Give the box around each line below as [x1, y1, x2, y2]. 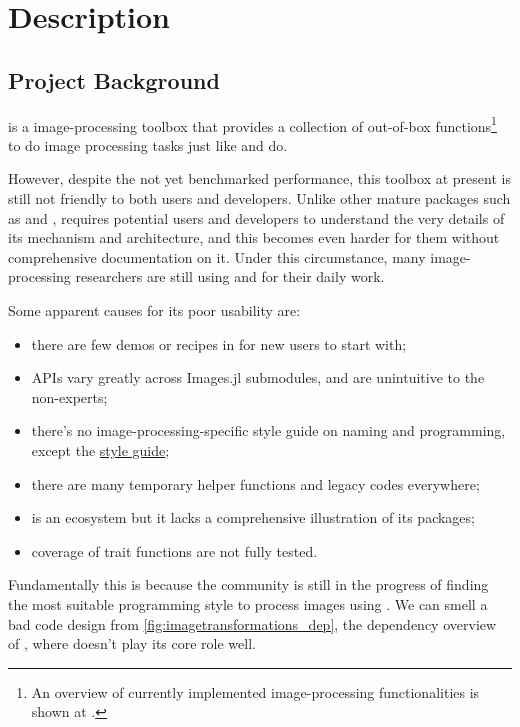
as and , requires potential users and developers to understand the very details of [8, 207, 505, 228]
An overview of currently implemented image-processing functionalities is [31, 681, 480, 702]
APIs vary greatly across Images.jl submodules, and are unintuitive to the [31, 367, 485, 388]
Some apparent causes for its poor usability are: [8, 299, 301, 320]
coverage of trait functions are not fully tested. [31, 540, 318, 561]
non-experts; [31, 386, 108, 407]
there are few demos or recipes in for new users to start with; [31, 333, 407, 354]
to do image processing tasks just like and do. [8, 134, 288, 155]
